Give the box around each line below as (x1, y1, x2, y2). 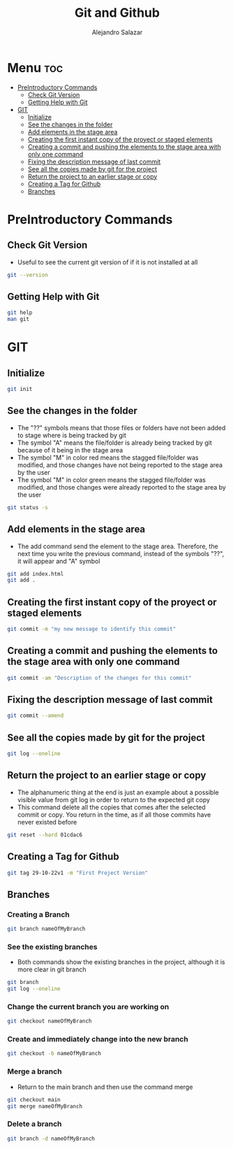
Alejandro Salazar (91, 28, 143, 36)
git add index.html (7, 570, 64, 578)
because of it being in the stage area (17, 445, 123, 454)
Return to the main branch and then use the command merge (17, 1083, 193, 1091)
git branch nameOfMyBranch (7, 925, 86, 933)
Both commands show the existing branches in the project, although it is (17, 958, 225, 966)
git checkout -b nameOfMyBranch (7, 1050, 101, 1057)
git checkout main (7, 1096, 61, 1103)
